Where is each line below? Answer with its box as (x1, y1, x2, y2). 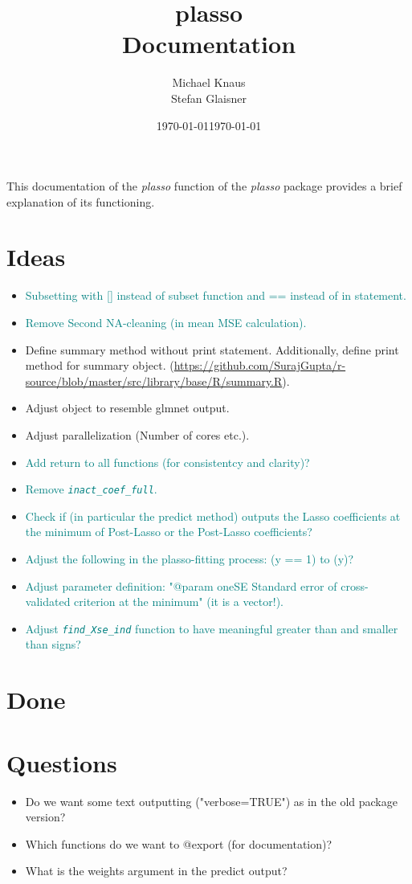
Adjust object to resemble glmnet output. (25, 399, 230, 416)
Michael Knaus (172, 74, 246, 91)
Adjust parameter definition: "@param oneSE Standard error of (25, 577, 337, 594)
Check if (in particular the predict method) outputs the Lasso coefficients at (25, 507, 401, 524)
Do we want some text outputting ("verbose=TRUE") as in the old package (25, 792, 398, 809)
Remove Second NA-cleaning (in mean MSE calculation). (25, 314, 307, 330)
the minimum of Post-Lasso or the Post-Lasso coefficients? (25, 523, 312, 540)
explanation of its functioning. (6, 193, 155, 210)
